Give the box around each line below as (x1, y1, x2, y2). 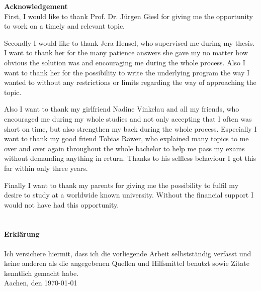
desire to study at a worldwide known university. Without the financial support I (4, 189, 253, 200)
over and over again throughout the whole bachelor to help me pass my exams (4, 143, 245, 153)
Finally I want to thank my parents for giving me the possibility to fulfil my (4, 179, 239, 190)
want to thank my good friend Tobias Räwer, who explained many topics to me (4, 133, 249, 144)
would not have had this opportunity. (4, 199, 119, 210)
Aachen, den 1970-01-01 (4, 277, 77, 288)
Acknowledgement (4, 1, 68, 11)
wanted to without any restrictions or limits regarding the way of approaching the (4, 77, 256, 87)
